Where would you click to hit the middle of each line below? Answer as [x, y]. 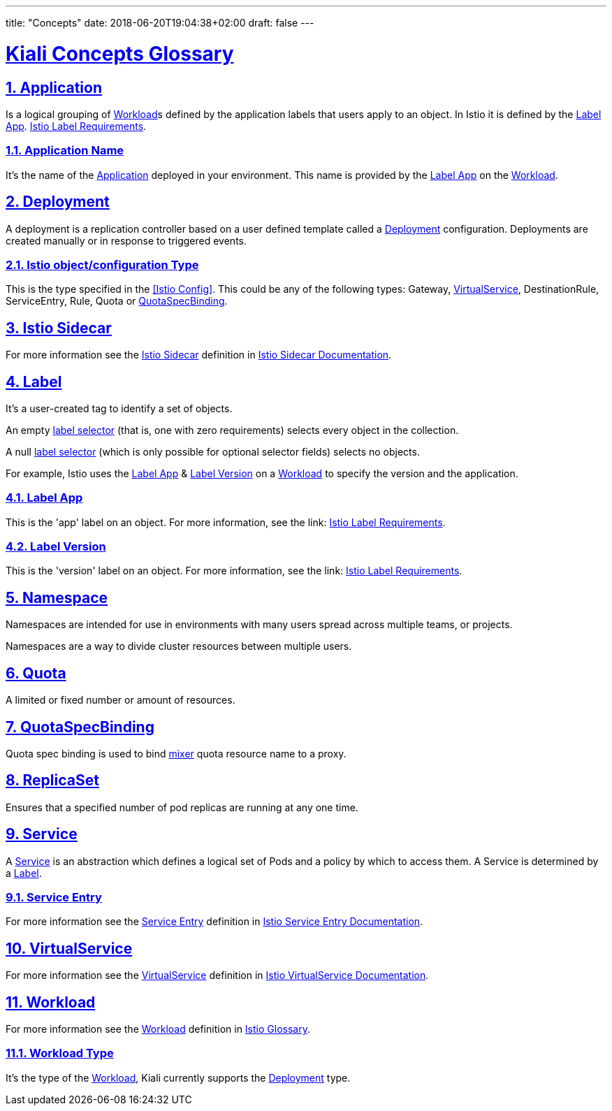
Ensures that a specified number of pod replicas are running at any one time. [182, 807]
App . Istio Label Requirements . [76, 126]
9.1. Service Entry [54, 898]
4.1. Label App [44, 498]
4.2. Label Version [56, 547]
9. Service [42, 834]
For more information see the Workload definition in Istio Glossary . [158, 1029]
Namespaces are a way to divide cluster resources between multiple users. [179, 646]
